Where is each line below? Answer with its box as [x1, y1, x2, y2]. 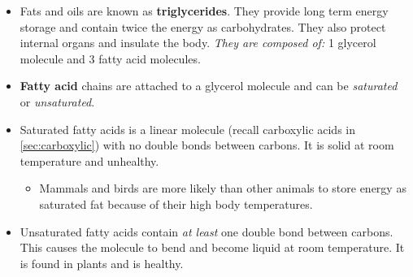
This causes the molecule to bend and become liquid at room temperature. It [20, 239, 405, 256]
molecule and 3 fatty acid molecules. [20, 50, 201, 67]
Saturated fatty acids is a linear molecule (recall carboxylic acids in [20, 120, 356, 137]
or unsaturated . [20, 93, 95, 110]
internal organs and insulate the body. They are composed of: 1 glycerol [20, 34, 376, 51]
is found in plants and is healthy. [20, 254, 184, 271]
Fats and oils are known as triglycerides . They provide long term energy [20, 2, 389, 19]
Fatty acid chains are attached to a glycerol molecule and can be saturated [20, 77, 398, 94]
